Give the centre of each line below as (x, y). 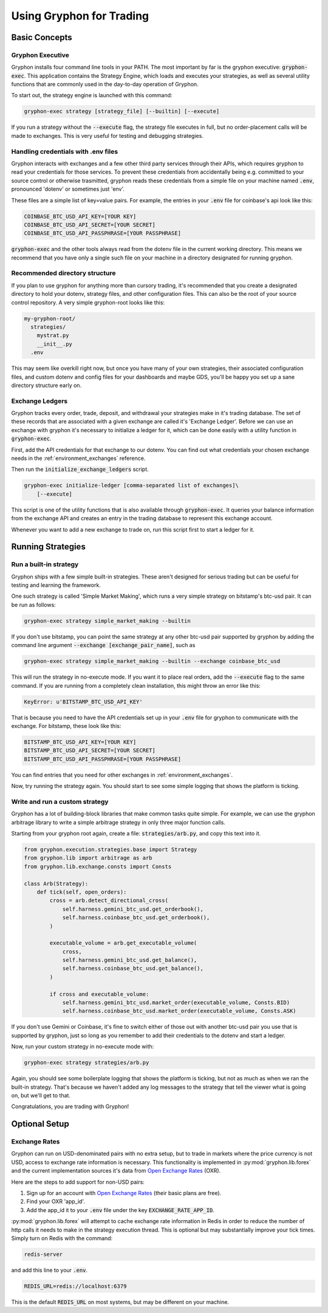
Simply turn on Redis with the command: (62, 1238)
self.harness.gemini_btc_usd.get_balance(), (130, 960)
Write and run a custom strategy (60, 801)
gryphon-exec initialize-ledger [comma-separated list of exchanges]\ (132, 485)
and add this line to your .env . (50, 1270)
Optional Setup (40, 1124)
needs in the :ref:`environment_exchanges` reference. (78, 458)
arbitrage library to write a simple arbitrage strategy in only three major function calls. (118, 822)
